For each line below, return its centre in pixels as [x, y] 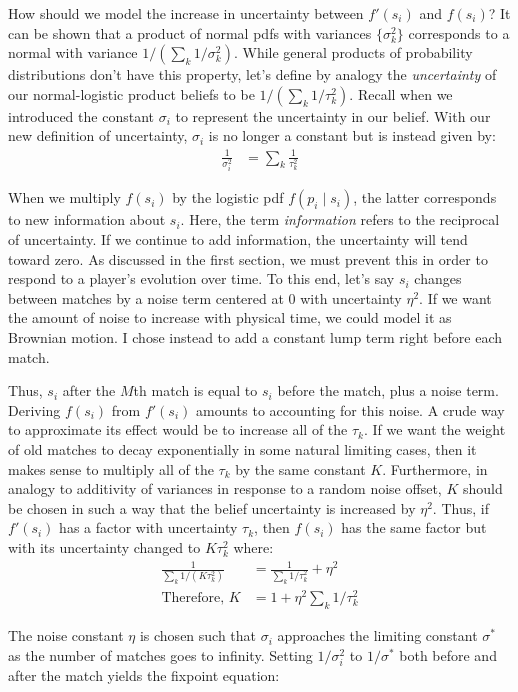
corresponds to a [459, 32]
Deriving [34, 409]
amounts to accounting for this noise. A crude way [350, 409]
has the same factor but [414, 527]
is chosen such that [198, 635]
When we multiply [64, 197]
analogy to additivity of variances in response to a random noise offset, [225, 488]
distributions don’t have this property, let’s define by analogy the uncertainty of [252, 74]
